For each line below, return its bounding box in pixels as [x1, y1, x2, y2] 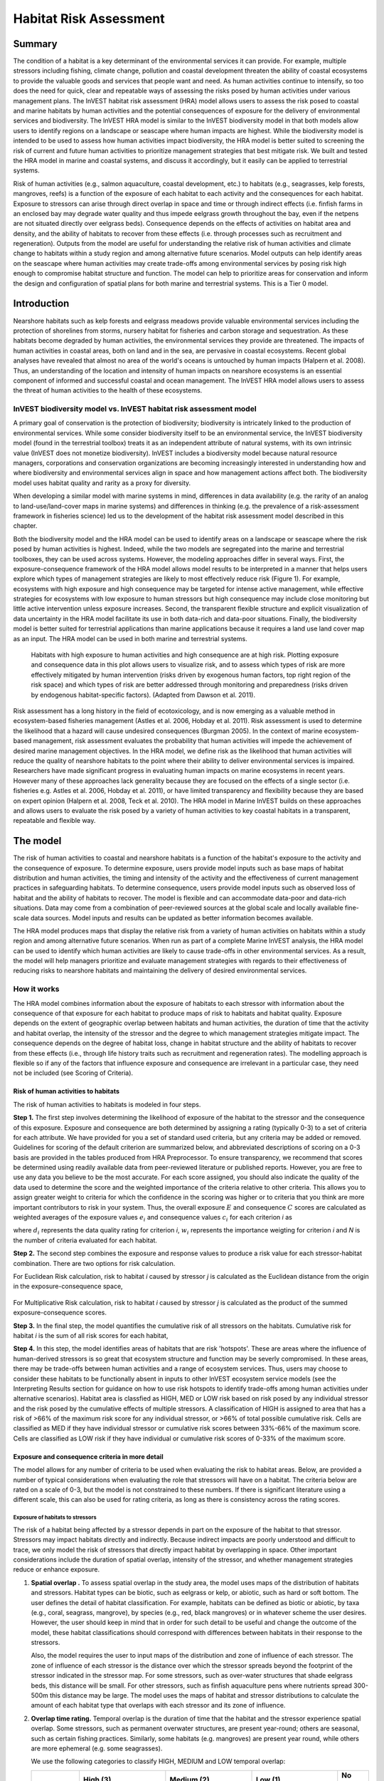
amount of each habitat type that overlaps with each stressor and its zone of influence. [31, 1701, 286, 1710]
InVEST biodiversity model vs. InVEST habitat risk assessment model [13, 404, 257, 414]
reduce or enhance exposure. [13, 1565, 100, 1574]
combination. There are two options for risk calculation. [13, 1259, 176, 1267]
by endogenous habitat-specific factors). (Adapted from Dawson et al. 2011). [31, 690, 256, 699]
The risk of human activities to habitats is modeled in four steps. [13, 1100, 201, 1108]
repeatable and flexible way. [13, 816, 96, 825]
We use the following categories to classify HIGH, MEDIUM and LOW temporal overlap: [31, 1757, 286, 1766]
